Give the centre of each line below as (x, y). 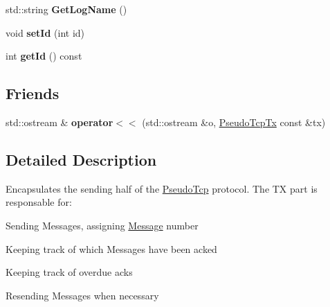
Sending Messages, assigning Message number (102, 225)
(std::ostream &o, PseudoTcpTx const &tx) (234, 122)
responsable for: (39, 202)
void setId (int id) (45, 32)
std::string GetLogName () (66, 9)
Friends (33, 93)
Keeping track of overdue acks (69, 272)
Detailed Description (81, 159)
